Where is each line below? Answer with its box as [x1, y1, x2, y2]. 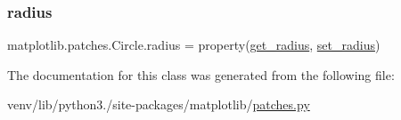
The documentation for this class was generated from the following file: [7, 65, 395, 84]
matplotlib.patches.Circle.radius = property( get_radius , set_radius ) [7, 36, 381, 54]
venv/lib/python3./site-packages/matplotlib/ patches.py [7, 95, 310, 114]
